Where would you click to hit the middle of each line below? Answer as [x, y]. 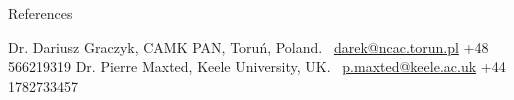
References [40, 13]
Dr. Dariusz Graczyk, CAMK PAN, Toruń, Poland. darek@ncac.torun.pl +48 [248, 46]
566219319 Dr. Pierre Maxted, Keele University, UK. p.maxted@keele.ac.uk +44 [257, 66]
